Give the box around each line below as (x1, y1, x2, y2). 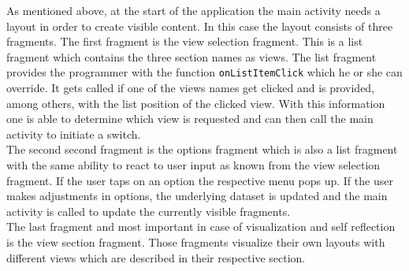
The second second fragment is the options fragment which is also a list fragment (6, 141, 398, 158)
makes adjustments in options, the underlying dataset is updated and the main (6, 187, 388, 204)
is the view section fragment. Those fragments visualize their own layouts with (6, 233, 385, 250)
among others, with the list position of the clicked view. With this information (6, 95, 385, 111)
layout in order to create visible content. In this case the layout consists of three (6, 17, 393, 34)
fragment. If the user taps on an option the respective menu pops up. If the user (6, 172, 393, 188)
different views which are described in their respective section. (6, 249, 306, 265)
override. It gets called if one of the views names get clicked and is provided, (6, 80, 375, 96)
